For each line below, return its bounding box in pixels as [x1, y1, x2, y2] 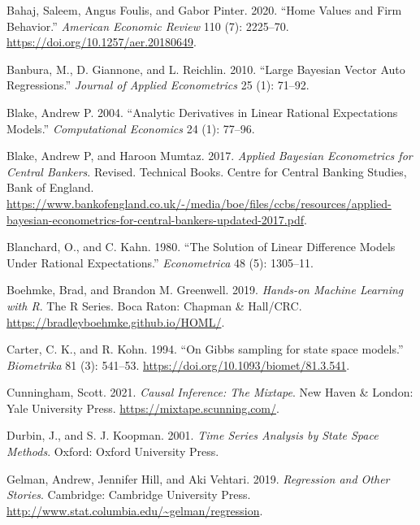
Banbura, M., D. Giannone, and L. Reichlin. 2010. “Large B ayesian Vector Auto [6, 60, 405, 77]
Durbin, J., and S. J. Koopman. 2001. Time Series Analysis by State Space [6, 427, 379, 444]
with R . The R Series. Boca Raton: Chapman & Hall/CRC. [6, 297, 302, 314]
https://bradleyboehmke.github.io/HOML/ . [6, 313, 225, 330]
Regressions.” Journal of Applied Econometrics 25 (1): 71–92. [6, 76, 310, 93]
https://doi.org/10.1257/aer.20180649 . [6, 33, 197, 50]
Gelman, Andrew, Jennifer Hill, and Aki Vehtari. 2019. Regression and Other [6, 470, 390, 487]
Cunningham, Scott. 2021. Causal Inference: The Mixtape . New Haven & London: [6, 384, 414, 401]
